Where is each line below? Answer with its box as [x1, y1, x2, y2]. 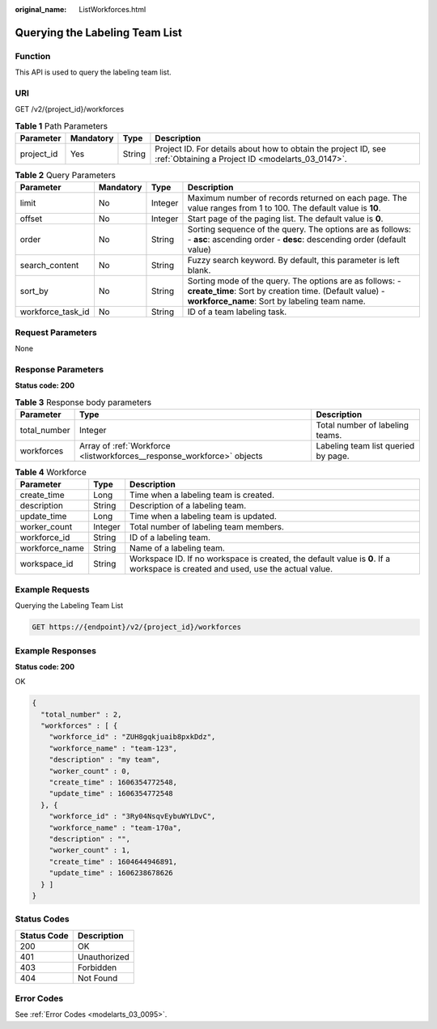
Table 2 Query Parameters [15, 170, 117, 181]
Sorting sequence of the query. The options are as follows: [187, 223, 412, 235]
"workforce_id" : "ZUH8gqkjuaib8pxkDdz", [49, 733, 216, 742]
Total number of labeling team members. [129, 521, 285, 533]
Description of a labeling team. [129, 500, 247, 512]
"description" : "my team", [49, 755, 161, 764]
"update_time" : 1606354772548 [49, 789, 173, 798]
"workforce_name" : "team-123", [49, 743, 178, 753]
